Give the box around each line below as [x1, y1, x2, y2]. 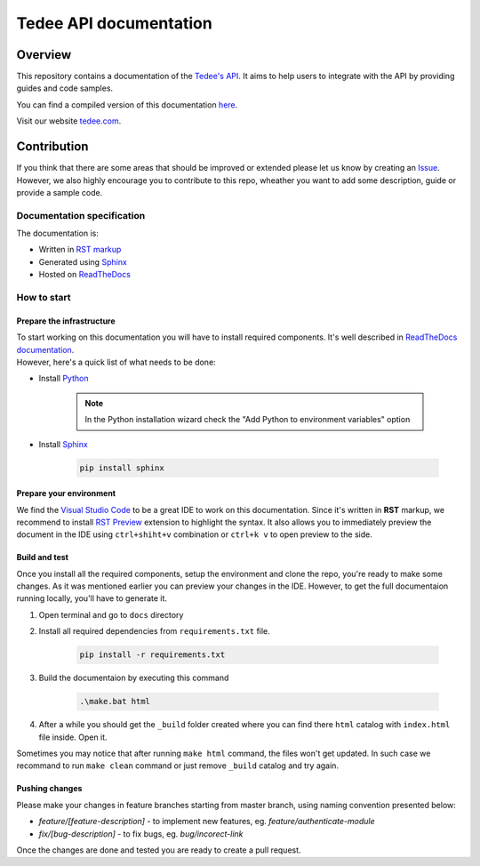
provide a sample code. [16, 187, 103, 197]
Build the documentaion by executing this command [38, 672, 229, 684]
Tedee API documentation [16, 13, 212, 33]
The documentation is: [16, 228, 100, 239]
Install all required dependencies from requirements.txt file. [38, 626, 270, 637]
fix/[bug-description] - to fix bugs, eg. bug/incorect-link [38, 828, 244, 839]
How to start [16, 292, 71, 303]
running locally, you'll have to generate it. [16, 593, 168, 604]
